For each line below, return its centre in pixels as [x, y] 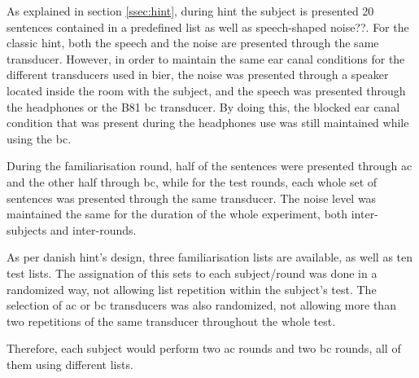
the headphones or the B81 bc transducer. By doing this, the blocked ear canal [203, 106]
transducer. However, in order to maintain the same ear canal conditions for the [206, 58]
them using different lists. [70, 364]
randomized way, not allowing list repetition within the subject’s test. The [192, 289]
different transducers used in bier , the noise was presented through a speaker [198, 75]
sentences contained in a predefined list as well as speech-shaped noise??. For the [208, 26]
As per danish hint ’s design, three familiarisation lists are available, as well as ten [210, 257]
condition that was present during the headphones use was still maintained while [208, 123]
